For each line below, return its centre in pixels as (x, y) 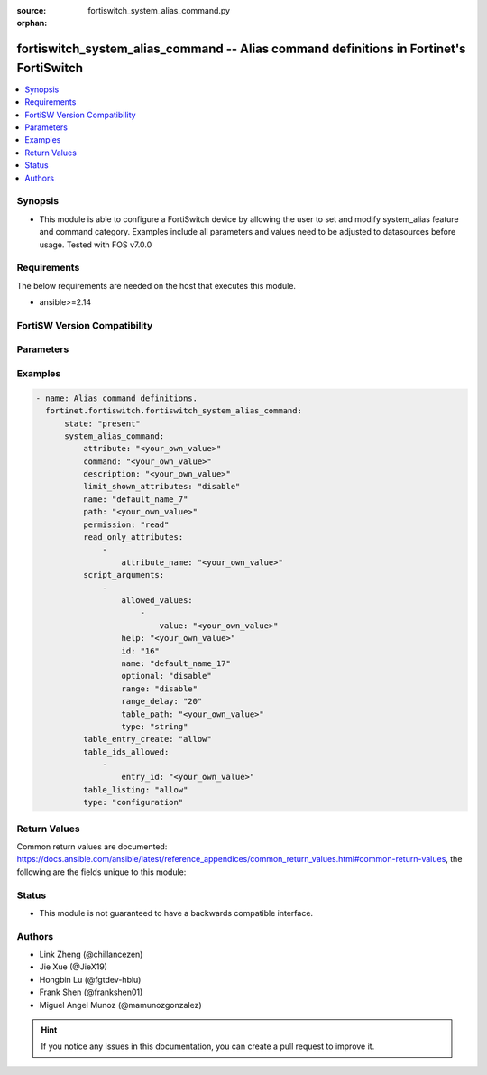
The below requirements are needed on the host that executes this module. (156, 285)
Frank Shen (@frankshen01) (91, 992)
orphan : (32, 23)
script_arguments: (124, 575)
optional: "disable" (166, 676)
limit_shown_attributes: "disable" (161, 487)
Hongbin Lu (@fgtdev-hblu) (90, 979)
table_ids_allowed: (126, 752)
